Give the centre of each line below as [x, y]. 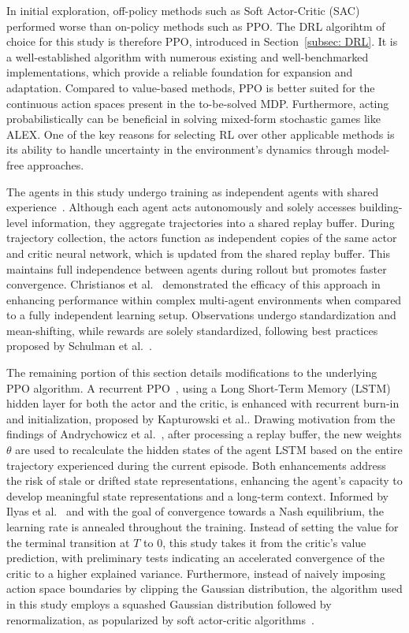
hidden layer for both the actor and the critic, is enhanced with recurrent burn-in [203, 403]
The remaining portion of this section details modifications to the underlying [192, 372]
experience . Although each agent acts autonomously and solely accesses [181, 207]
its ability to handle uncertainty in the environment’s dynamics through [180, 149]
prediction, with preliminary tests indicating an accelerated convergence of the [195, 558]
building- [381, 207]
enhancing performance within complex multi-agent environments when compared [204, 299]
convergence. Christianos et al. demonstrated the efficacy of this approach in [193, 284]
